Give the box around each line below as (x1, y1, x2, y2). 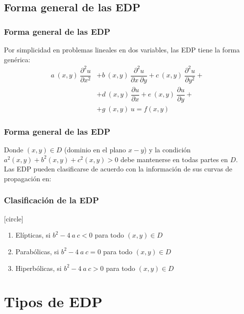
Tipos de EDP (4, 291, 102, 312)
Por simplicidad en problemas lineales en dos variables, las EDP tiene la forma (4, 45, 240, 54)
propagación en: (4, 173, 51, 183)
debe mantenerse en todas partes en (120, 154, 228, 164)
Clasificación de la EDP (4, 194, 99, 206)
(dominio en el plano (64, 145, 126, 155)
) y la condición (144, 145, 191, 155)
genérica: (4, 54, 30, 64)
